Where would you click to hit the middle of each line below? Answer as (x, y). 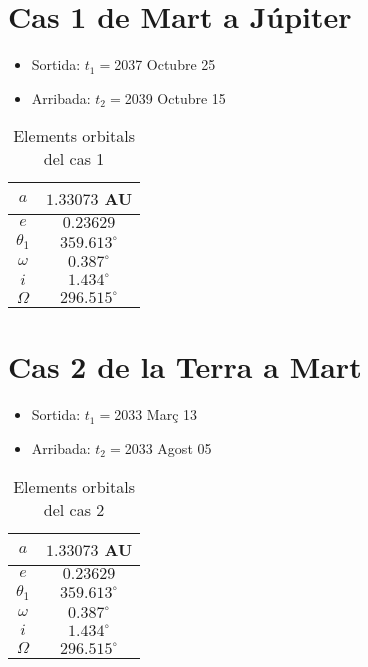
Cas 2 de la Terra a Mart (185, 366)
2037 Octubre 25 (165, 64)
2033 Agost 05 (168, 447)
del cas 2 (74, 509)
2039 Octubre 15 (175, 97)
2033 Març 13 (156, 414)
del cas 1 (74, 159)
